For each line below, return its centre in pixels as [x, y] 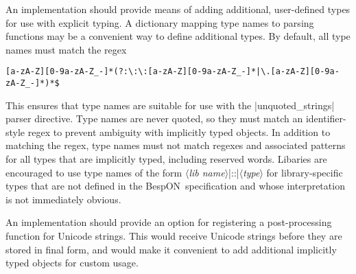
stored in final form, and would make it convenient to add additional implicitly [171, 249]
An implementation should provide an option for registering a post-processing [169, 222]
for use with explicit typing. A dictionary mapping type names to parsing [160, 22]
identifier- [326, 118]
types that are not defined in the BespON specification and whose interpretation [175, 186]
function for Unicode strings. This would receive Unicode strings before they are [174, 236]
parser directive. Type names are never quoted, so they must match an [154, 118]
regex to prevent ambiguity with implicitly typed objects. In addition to [179, 132]
